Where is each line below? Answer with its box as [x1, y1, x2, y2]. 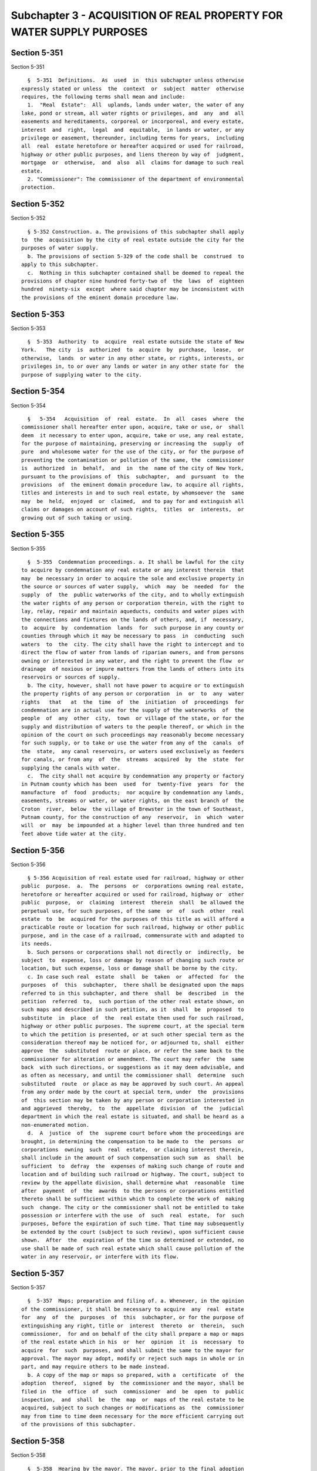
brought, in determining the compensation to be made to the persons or [21, 1138, 244, 1144]
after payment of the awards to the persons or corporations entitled [21, 1187, 244, 1194]
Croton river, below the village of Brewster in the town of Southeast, [21, 806, 244, 812]
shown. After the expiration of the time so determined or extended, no [21, 1237, 244, 1244]
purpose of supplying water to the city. [21, 371, 142, 378]
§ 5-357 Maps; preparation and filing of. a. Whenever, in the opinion [27, 1297, 244, 1304]
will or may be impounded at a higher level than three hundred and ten [21, 822, 244, 829]
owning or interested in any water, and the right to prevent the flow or [21, 657, 244, 664]
